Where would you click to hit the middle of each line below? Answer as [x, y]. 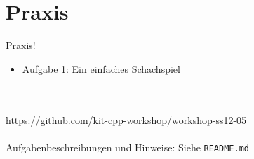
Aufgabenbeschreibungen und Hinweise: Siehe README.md [127, 147]
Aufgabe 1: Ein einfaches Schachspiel [101, 68]
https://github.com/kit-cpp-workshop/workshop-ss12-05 [126, 119]
